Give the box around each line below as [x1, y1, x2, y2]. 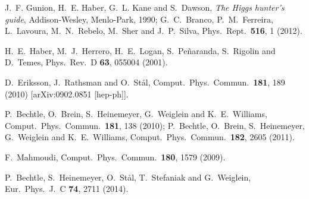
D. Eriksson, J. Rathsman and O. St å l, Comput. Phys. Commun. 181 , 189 [5, 75, 285, 88]
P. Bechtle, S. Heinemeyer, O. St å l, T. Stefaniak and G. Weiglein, [5, 170, 251, 183]
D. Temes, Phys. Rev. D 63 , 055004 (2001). [5, 56, 168, 68]
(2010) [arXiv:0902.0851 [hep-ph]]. [5, 87, 129, 100]
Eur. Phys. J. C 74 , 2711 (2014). [5, 182, 129, 195]
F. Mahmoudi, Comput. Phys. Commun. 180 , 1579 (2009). [5, 150, 226, 163]
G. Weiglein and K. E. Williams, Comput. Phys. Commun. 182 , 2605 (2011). [5, 131, 295, 143]
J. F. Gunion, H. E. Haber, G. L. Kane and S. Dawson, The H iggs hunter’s [5, 1, 285, 13]
